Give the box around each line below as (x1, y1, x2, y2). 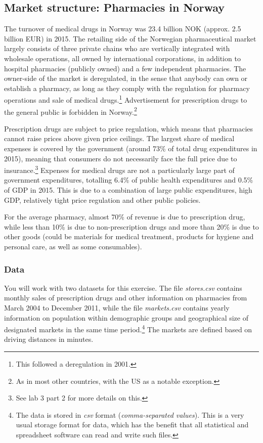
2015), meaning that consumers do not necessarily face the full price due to (4, 153, 237, 163)
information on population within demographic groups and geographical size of (4, 312, 248, 323)
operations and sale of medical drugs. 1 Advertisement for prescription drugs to (4, 93, 247, 105)
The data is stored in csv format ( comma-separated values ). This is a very (16, 409, 244, 420)
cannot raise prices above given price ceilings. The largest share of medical (4, 133, 235, 144)
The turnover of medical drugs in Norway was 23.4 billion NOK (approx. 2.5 (4, 23, 241, 34)
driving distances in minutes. (4, 334, 94, 344)
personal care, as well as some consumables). (4, 241, 142, 252)
